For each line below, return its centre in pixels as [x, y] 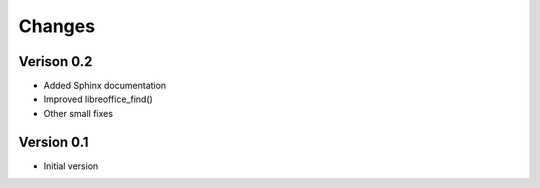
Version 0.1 [53, 141]
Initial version [71, 166]
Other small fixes [78, 113]
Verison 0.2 [55, 61]
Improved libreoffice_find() [98, 99]
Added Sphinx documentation [105, 86]
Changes [56, 26]
